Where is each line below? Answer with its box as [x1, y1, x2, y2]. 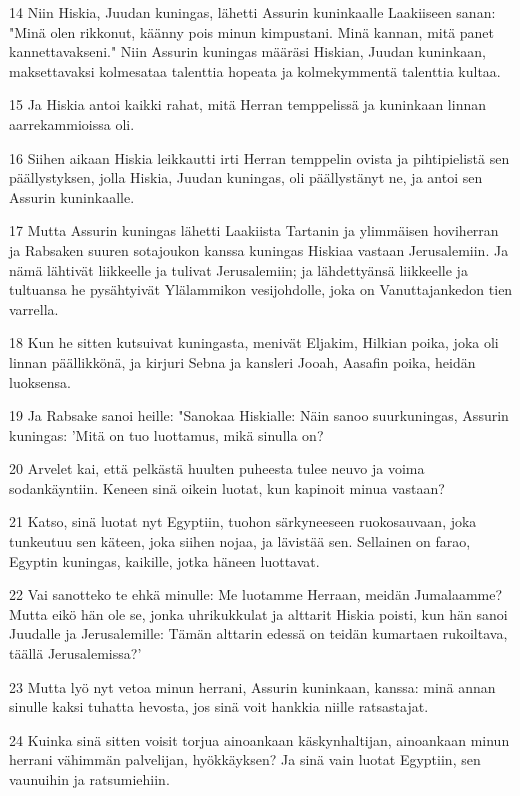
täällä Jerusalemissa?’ [9, 643, 142, 664]
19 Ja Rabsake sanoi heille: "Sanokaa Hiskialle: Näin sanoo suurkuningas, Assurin [9, 405, 509, 426]
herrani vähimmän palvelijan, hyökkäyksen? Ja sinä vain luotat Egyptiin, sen [9, 749, 481, 770]
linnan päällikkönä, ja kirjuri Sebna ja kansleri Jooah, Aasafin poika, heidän [9, 351, 476, 372]
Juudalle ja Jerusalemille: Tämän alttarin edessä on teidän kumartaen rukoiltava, [9, 623, 508, 644]
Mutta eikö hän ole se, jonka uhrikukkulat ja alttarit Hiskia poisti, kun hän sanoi [9, 603, 508, 624]
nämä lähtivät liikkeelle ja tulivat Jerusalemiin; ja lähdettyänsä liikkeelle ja [9, 259, 468, 280]
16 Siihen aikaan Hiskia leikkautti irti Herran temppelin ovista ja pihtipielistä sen [9, 147, 510, 168]
